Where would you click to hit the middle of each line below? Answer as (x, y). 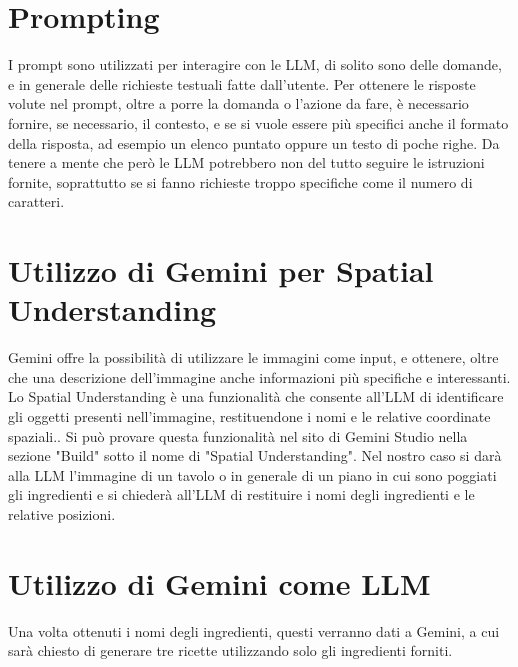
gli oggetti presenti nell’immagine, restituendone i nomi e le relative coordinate (249, 415)
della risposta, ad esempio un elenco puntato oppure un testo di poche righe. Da (254, 142)
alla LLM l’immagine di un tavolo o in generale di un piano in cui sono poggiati (252, 474)
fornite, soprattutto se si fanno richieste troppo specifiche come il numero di (240, 181)
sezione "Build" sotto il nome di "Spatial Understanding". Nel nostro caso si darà (255, 455)
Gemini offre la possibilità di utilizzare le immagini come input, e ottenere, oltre (253, 357)
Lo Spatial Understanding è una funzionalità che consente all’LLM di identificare (256, 396)
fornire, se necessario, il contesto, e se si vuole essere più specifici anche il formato (258, 122)
